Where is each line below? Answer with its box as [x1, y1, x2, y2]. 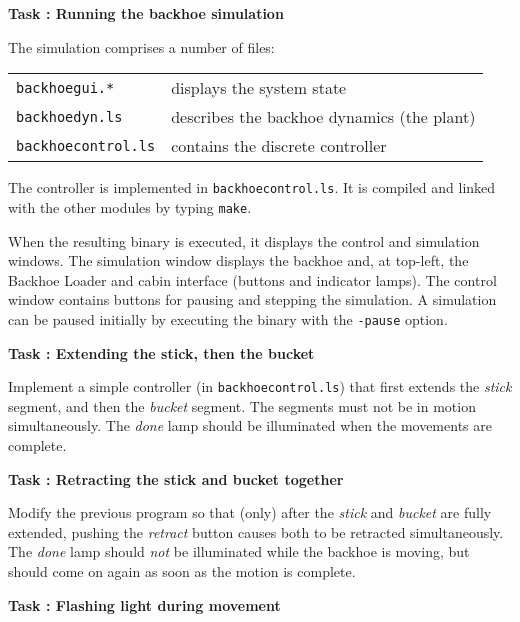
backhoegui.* [16, 79, 115, 96]
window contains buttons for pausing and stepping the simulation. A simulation [8, 289, 497, 310]
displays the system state [171, 76, 347, 100]
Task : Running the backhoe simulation [8, 3, 284, 23]
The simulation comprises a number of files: [8, 36, 275, 57]
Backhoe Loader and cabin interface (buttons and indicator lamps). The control [8, 269, 497, 290]
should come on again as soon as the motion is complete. [8, 560, 356, 581]
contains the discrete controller [171, 134, 387, 158]
